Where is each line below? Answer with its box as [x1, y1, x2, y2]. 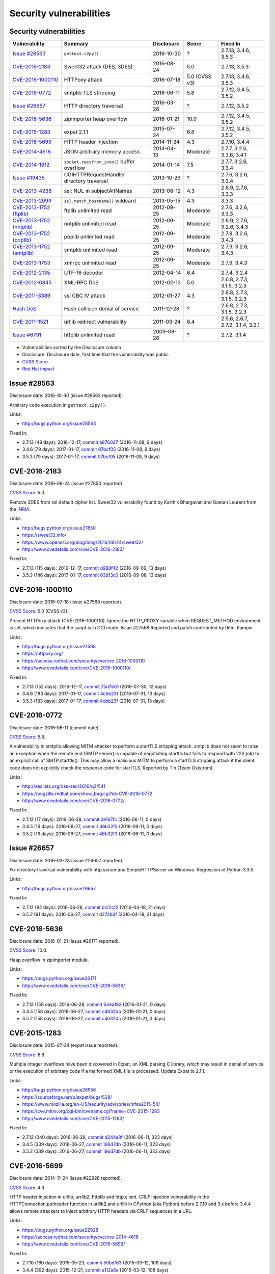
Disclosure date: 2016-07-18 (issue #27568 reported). [9, 599, 123, 605]
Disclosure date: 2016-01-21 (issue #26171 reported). [9, 938, 120, 944]
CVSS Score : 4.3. [9, 1184, 46, 1190]
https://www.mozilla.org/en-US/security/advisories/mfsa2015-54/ [22, 1101, 160, 1107]
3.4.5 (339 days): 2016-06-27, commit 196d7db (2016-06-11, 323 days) [22, 1141, 171, 1147]
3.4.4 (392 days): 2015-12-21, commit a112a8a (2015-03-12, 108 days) [22, 1267, 169, 1273]
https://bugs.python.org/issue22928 [22, 1227, 99, 1233]
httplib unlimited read [64, 331, 115, 338]
